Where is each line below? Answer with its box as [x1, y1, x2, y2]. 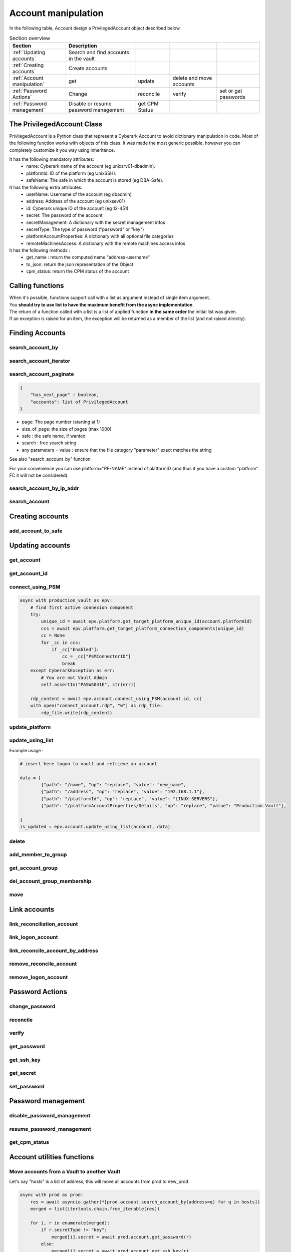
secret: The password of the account [26, 212, 103, 218]
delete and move [172, 75, 212, 82]
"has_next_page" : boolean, [30, 392, 100, 398]
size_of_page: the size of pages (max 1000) [22, 426, 112, 432]
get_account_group [9, 864, 58, 871]
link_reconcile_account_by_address [9, 947, 99, 954]
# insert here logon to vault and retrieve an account [20, 761, 157, 766]
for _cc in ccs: [41, 640, 81, 646]
